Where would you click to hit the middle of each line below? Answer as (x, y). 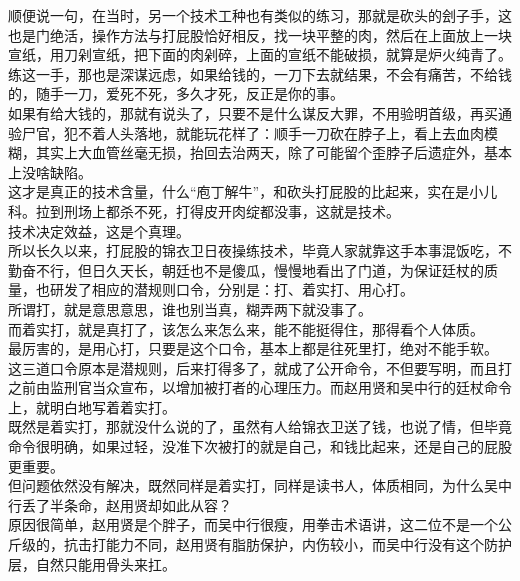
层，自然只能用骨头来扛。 (92, 563)
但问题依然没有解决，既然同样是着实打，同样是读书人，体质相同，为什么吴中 (260, 485)
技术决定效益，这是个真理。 (99, 230)
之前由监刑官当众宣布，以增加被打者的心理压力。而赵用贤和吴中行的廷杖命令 (260, 387)
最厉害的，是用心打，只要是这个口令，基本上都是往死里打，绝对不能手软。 (253, 348)
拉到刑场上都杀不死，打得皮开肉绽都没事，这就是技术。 (217, 210)
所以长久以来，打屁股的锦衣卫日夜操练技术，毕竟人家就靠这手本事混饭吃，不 (260, 250)
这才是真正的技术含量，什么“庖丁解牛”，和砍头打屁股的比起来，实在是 (239, 191)
